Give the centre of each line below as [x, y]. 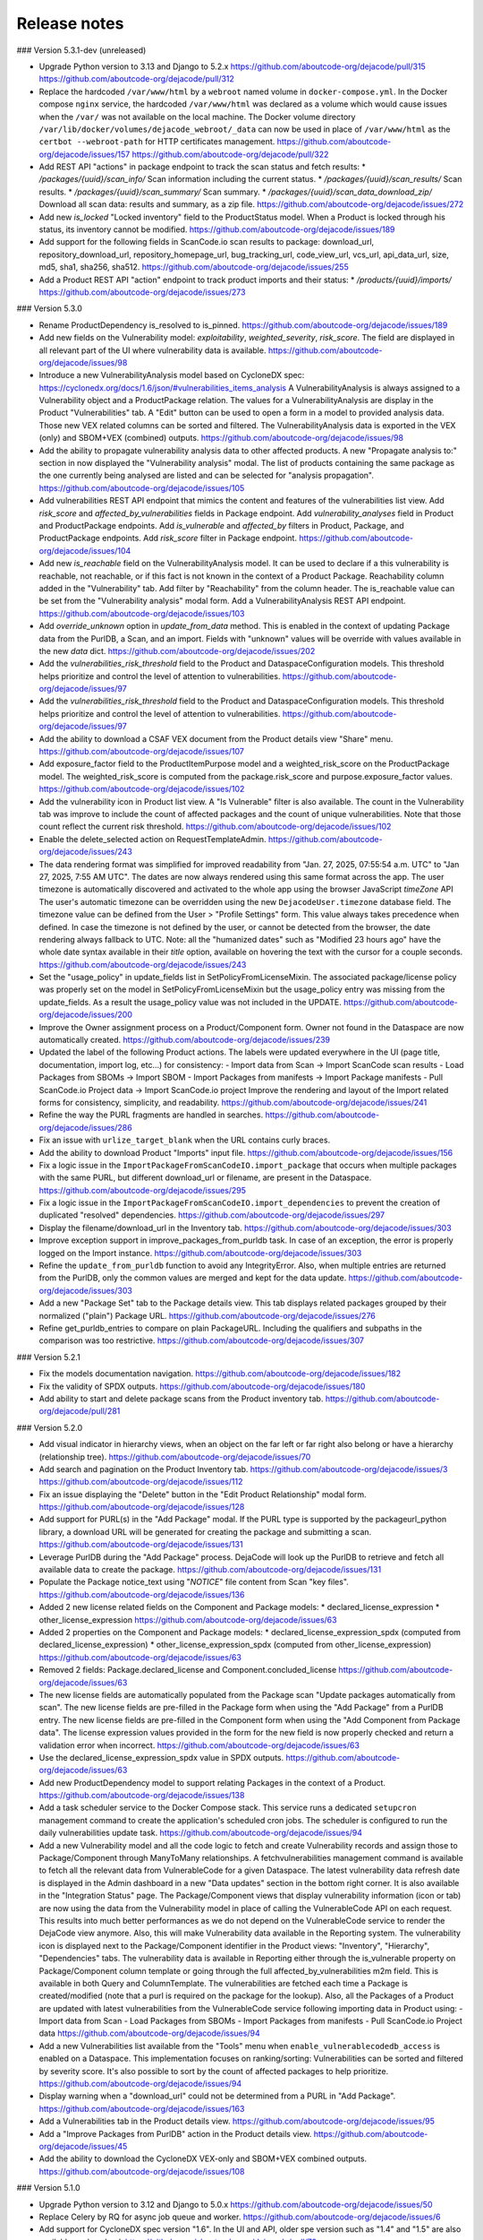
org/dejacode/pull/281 [80, 1411]
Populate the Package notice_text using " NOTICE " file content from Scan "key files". [194, 1582]
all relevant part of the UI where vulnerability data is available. [153, 350]
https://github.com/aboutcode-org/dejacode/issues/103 [142, 613]
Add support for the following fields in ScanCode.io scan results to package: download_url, [207, 242]
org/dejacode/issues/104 [85, 550]
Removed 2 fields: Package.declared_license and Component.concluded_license [188, 1670]
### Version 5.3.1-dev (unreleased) [81, 50]
